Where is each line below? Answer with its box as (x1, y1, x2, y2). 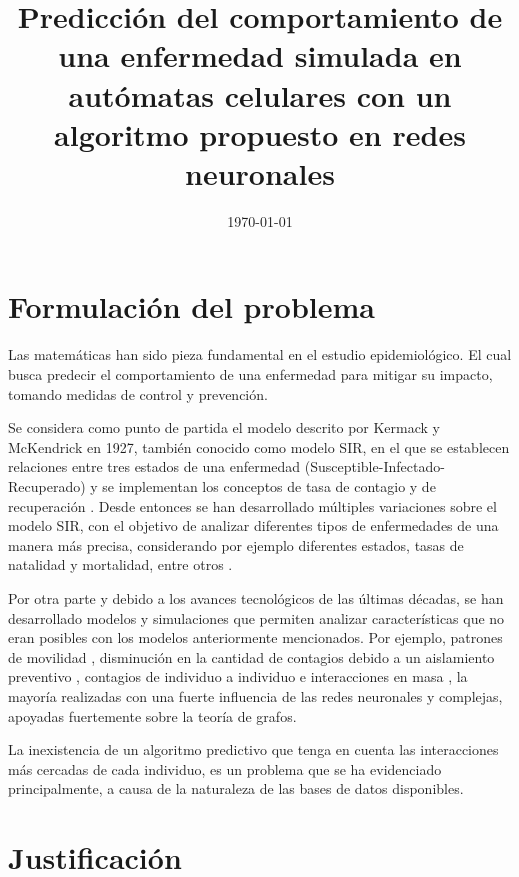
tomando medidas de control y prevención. (8, 383, 268, 404)
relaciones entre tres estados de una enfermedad (8, 456, 301, 477)
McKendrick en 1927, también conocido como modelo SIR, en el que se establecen (8, 436, 510, 457)
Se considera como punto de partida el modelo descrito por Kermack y (8, 417, 440, 438)
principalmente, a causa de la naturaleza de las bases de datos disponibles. (8, 778, 464, 799)
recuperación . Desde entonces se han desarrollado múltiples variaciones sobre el (8, 495, 497, 516)
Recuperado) (8, 475, 86, 496)
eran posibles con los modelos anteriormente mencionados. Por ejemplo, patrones (8, 627, 503, 648)
